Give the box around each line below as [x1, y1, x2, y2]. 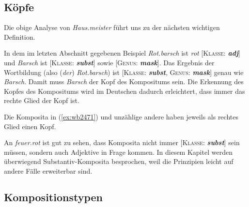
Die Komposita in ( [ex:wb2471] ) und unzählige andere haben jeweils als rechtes [4, 111, 238, 121]
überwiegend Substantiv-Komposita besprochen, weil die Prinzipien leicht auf [4, 156, 233, 166]
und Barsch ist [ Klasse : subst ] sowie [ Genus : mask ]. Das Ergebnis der [4, 57, 215, 67]
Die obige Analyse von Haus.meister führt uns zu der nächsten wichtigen [4, 22, 220, 32]
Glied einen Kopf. [4, 121, 56, 131]
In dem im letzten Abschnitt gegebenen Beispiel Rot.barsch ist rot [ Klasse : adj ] [4, 48, 240, 58]
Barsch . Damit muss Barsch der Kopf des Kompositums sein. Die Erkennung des [4, 76, 244, 87]
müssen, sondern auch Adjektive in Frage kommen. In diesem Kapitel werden [4, 147, 233, 157]
